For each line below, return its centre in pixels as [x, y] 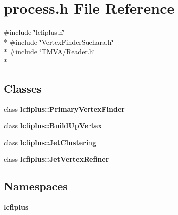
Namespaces [36, 186]
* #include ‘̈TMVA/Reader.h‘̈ [50, 52]
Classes [23, 88]
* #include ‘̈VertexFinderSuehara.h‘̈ [59, 42]
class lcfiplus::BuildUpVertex [53, 126]
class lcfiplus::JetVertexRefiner [57, 159]
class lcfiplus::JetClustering [50, 142]
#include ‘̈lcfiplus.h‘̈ [35, 32]
